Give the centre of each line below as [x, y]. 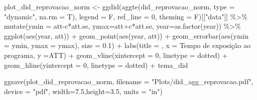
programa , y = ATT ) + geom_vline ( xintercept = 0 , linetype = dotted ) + [116, 55]
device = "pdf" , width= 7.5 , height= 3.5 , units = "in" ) [83, 91]
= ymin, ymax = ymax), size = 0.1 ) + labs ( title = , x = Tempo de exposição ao [128, 45]
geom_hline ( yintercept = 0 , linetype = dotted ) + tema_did [96, 65]
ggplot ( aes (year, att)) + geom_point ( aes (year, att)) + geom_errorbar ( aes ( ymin [126, 35]
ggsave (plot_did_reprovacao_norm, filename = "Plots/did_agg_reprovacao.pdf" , [129, 81]
